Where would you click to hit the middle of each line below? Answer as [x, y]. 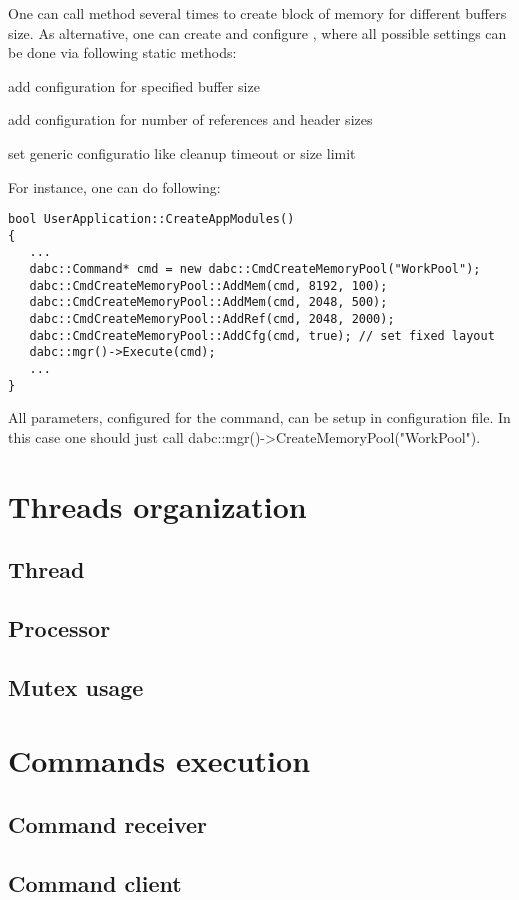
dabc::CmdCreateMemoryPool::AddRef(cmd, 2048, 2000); [212, 319]
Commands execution [159, 760]
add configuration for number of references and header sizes [190, 119]
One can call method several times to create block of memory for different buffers [257, 13]
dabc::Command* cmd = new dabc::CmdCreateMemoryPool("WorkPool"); [255, 269]
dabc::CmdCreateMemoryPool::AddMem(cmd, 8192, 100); [208, 285]
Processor [59, 628]
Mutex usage [76, 686]
